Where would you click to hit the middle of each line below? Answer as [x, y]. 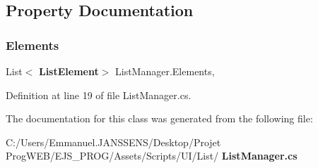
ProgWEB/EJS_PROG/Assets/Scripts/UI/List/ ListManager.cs [152, 156]
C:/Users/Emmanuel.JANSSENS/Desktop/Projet [113, 142]
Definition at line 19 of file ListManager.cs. [99, 95]
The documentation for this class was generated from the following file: [159, 118]
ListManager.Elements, [165, 71]
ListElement [69, 71]
